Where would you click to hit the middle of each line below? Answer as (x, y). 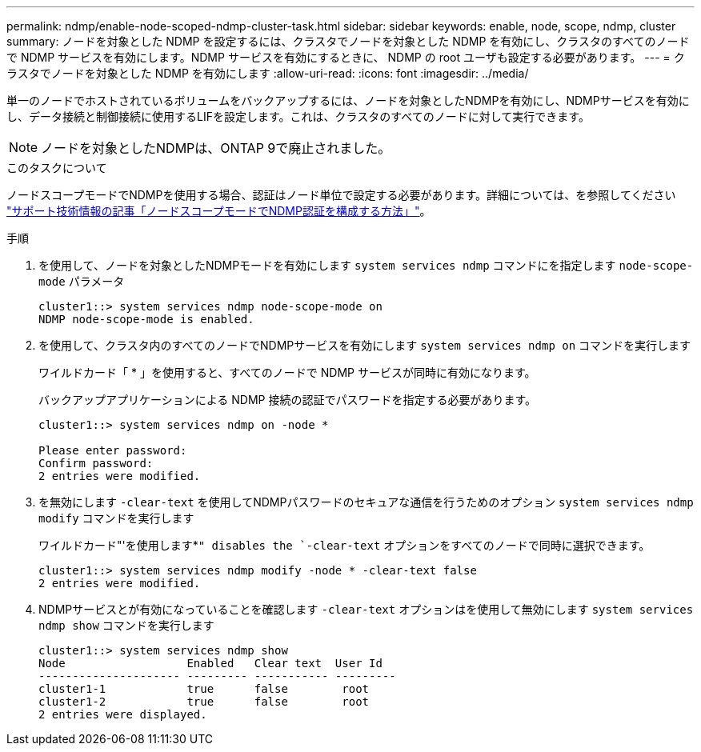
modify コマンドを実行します (116, 518)
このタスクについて (57, 168)
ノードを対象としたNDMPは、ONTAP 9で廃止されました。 (216, 148)
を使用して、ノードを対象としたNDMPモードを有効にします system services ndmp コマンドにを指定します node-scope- (366, 265)
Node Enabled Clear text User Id (210, 663)
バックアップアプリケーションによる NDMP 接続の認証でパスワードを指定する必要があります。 (288, 400)
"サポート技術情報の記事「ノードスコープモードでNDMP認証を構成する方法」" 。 (219, 211)
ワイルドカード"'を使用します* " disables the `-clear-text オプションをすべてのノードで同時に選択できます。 (344, 545)
